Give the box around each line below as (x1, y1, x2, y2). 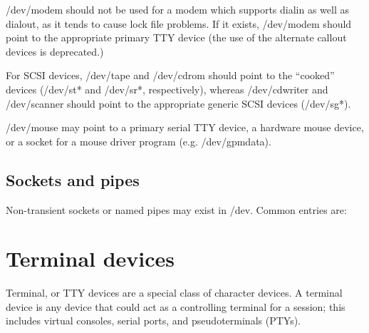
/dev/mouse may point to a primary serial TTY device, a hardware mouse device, (6, 120, 364, 135)
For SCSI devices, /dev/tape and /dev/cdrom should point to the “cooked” (6, 68, 335, 83)
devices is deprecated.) (6, 43, 104, 58)
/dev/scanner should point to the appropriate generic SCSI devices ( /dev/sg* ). (6, 96, 351, 111)
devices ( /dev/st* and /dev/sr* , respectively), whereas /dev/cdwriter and (6, 81, 328, 96)
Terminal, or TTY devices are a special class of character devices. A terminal (6, 285, 343, 300)
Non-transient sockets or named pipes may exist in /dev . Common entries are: (6, 202, 347, 217)
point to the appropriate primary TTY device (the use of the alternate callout (6, 30, 347, 45)
